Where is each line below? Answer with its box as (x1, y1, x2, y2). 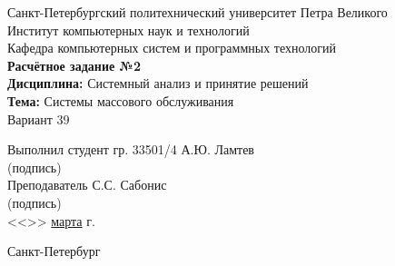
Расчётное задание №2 (7, 55, 142, 74)
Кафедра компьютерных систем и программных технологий (7, 38, 337, 57)
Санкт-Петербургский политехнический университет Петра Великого (7, 3, 388, 21)
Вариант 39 (7, 109, 70, 128)
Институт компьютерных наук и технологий (7, 20, 250, 39)
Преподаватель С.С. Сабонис (7, 175, 167, 194)
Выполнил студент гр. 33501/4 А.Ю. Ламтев (7, 140, 254, 159)
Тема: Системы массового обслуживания (7, 91, 234, 110)
